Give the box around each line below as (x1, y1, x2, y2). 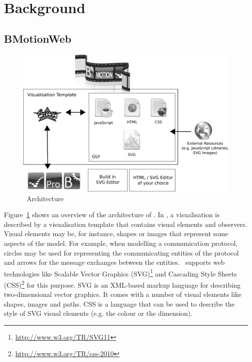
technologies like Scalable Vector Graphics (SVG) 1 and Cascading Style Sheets (4, 267, 237, 278)
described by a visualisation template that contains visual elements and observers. (4, 219, 247, 229)
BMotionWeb (4, 31, 72, 46)
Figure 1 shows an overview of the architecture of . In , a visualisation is (4, 209, 220, 220)
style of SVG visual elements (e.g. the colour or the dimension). (4, 308, 192, 318)
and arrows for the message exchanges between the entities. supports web (4, 257, 225, 267)
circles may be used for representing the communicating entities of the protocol (4, 247, 239, 258)
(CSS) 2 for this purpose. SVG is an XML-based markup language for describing (4, 278, 241, 290)
